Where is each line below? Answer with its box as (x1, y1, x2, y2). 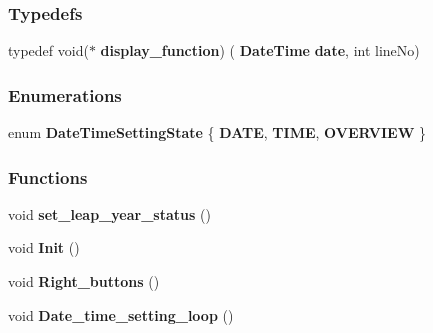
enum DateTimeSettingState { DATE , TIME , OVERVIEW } (8, 122, 426, 143)
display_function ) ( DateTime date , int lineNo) (100, 40, 420, 61)
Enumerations (8, 82, 122, 107)
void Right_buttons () (8, 271, 160, 292)
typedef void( (8, 40, 89, 61)
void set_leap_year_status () (8, 203, 211, 224)
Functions (8, 164, 88, 189)
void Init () (8, 237, 80, 258)
